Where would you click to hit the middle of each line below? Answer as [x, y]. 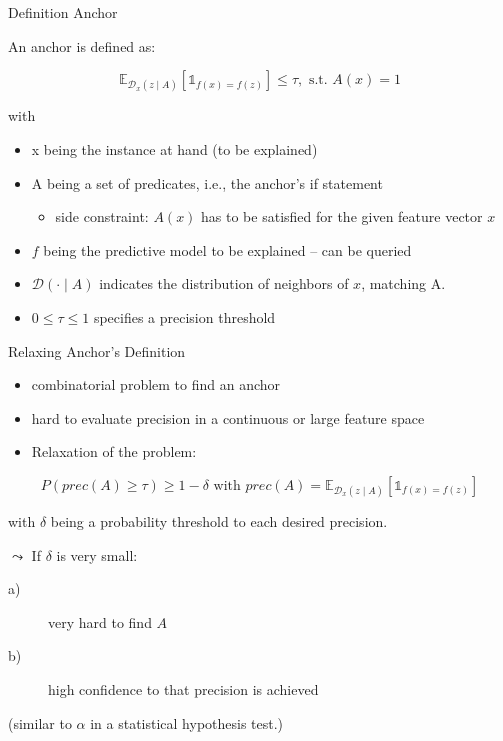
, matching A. [403, 283]
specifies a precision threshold [184, 316]
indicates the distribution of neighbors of [224, 283]
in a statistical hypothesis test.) [187, 722]
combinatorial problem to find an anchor [156, 384]
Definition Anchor [63, 12]
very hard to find [100, 621]
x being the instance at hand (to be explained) [174, 148]
